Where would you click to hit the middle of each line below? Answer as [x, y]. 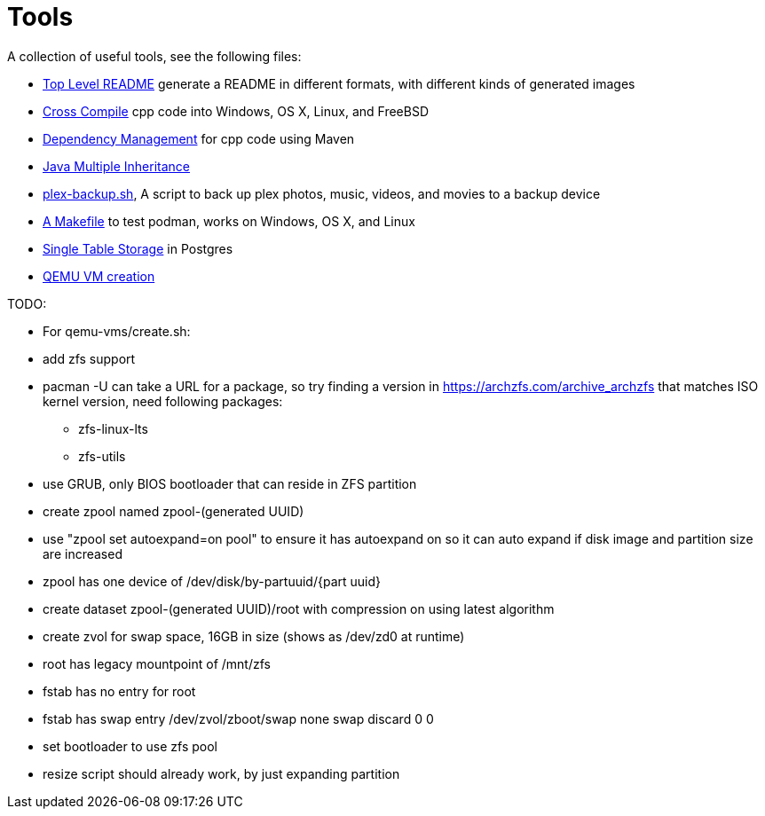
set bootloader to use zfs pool [130, 746]
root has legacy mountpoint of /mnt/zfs [157, 663]
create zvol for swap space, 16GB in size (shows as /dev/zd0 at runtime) [254, 636]
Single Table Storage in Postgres [138, 248]
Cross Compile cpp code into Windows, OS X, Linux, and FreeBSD [236, 111]
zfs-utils [102, 456]
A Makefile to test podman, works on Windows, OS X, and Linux [229, 221]
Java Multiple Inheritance [117, 166]
